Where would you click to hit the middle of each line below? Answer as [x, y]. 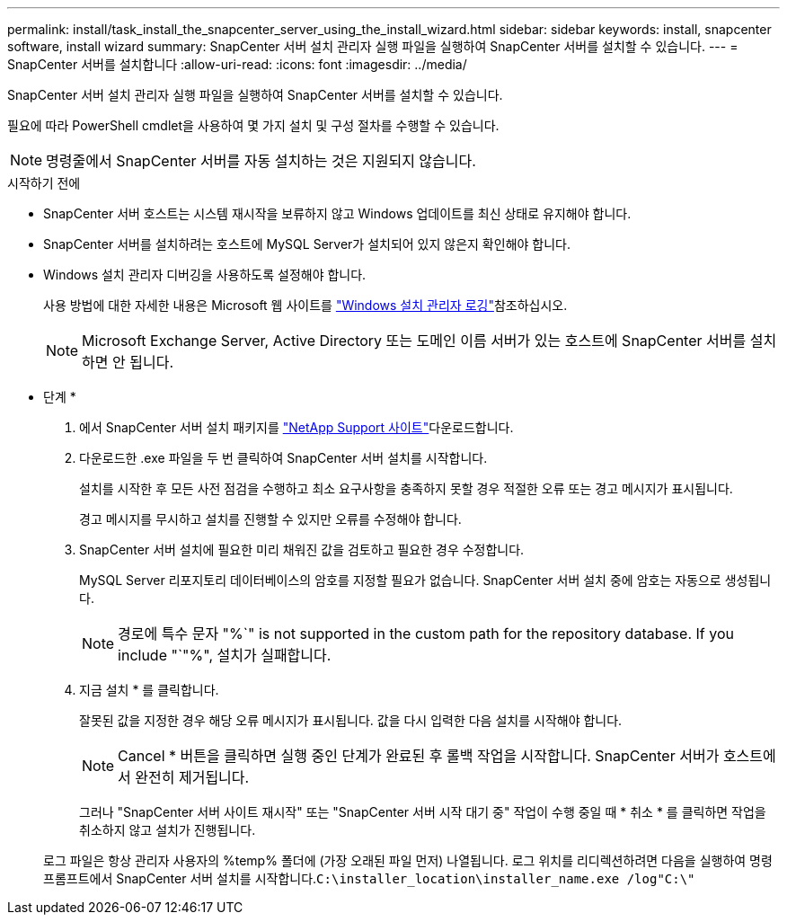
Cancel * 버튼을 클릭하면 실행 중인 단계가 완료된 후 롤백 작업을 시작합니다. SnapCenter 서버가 [419, 756]
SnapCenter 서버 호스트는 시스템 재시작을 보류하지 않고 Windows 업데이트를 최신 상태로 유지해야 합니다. [337, 213]
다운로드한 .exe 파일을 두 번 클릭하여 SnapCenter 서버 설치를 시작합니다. [283, 458]
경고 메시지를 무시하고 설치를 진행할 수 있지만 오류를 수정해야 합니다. [270, 519]
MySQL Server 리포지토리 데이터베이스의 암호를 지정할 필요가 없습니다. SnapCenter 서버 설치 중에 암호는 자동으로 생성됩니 [425, 580]
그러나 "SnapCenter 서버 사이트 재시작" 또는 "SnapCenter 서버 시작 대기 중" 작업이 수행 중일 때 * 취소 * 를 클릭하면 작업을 [423, 812]
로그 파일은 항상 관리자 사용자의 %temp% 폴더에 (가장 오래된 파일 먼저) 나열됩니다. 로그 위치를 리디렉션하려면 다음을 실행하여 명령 [408, 860]
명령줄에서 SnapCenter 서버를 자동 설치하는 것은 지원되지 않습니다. [261, 161]
